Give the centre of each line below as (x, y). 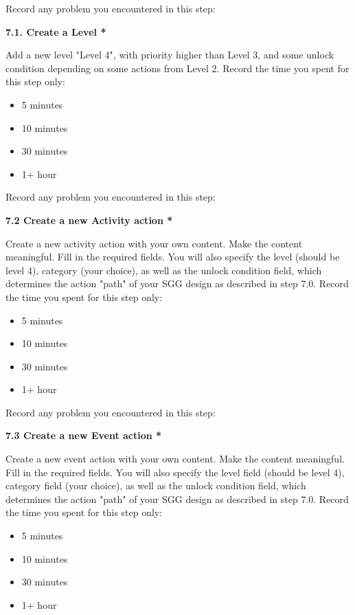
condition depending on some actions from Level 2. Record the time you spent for (177, 68)
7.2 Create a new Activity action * (89, 220)
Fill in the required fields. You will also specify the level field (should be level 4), (175, 472)
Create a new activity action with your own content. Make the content (154, 243)
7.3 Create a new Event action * (84, 435)
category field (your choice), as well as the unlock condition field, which (156, 485)
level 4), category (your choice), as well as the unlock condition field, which (164, 270)
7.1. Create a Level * (56, 31)
